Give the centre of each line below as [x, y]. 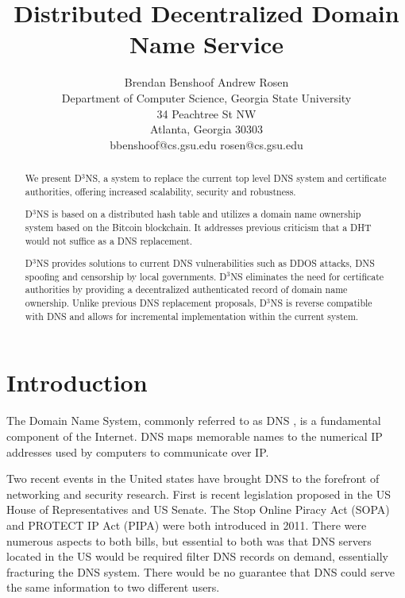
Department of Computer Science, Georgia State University [206, 97]
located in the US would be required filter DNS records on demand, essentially [197, 556]
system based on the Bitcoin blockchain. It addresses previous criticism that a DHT [198, 227]
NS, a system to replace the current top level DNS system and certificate [236, 178]
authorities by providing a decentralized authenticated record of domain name [186, 289]
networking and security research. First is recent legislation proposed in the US [199, 494]
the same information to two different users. [113, 587]
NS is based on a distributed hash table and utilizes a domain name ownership [199, 214]
